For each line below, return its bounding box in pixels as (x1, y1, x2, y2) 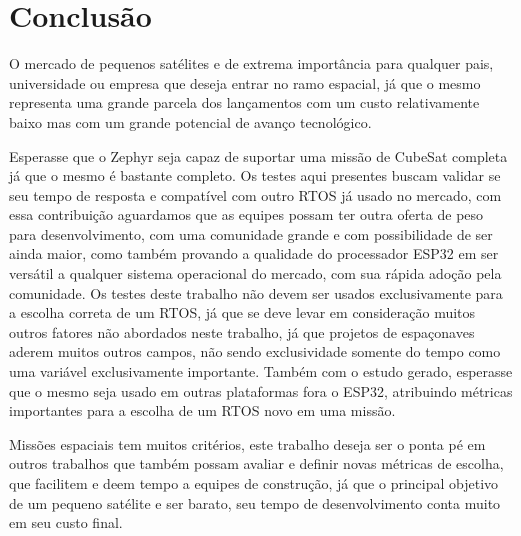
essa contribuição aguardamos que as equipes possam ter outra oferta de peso (9, 204, 484, 225)
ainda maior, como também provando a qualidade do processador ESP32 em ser (9, 243, 499, 264)
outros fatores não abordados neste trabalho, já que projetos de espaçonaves (9, 321, 475, 342)
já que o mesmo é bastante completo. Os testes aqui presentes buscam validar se (9, 165, 501, 186)
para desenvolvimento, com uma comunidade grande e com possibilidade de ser (9, 223, 493, 244)
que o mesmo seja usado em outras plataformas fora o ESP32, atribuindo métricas (9, 380, 513, 401)
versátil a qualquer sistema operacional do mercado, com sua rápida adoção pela (9, 263, 502, 284)
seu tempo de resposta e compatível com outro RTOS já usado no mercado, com (9, 184, 502, 205)
